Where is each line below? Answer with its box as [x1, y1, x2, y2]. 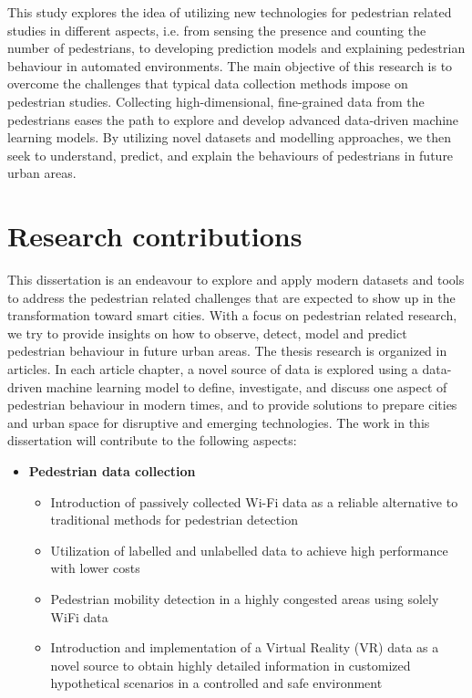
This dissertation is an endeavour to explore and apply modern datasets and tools [7, 270, 465, 289]
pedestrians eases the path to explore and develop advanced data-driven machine [7, 109, 459, 129]
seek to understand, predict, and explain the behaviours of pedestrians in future [7, 145, 454, 164]
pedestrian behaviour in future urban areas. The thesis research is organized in [7, 341, 447, 360]
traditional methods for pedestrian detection [50, 510, 298, 529]
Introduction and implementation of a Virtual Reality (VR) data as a [50, 638, 439, 657]
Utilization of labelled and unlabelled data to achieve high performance [50, 540, 448, 559]
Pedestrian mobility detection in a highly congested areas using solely [50, 589, 439, 608]
